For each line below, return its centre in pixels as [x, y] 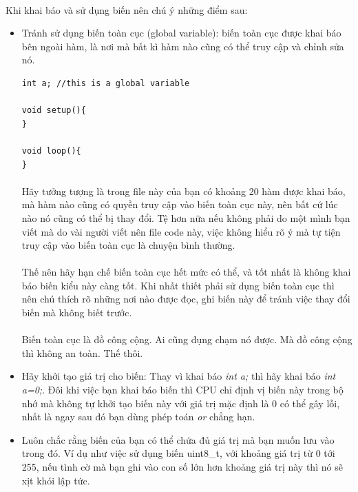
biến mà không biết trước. [77, 312]
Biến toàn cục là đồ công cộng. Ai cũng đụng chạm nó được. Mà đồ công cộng [187, 339]
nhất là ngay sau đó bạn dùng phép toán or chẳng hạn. [138, 417]
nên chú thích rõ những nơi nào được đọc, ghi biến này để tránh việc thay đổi [186, 299]
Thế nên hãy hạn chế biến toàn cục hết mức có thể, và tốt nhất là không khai [186, 272]
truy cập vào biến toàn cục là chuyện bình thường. [128, 245]
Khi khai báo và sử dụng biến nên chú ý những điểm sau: [127, 9]
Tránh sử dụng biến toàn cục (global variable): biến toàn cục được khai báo [181, 33]
